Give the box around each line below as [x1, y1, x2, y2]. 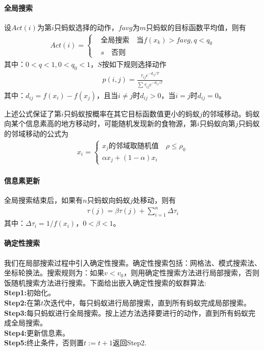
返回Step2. [112, 337, 147, 348]
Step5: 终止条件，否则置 [4, 337, 84, 348]
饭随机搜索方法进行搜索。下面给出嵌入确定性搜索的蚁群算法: [4, 277, 206, 288]
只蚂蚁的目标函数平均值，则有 [146, 21, 246, 32]
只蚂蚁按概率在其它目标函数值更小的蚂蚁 [63, 108, 200, 119]
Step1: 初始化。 [4, 287, 56, 298]
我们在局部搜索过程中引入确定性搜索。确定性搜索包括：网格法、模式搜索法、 [4, 257, 261, 268]
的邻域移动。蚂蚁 [202, 108, 260, 119]
